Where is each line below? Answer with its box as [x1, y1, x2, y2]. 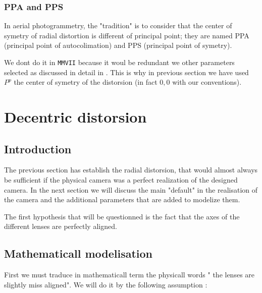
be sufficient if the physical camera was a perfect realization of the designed [4, 174, 238, 185]
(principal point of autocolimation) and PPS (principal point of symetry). [4, 40, 232, 50]
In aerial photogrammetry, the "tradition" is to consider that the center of [4, 20, 232, 31]
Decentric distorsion [4, 106, 147, 127]
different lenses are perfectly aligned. [4, 221, 117, 231]
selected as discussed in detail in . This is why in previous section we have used [4, 67, 249, 77]
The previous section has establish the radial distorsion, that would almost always [4, 164, 258, 175]
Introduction [4, 141, 72, 156]
